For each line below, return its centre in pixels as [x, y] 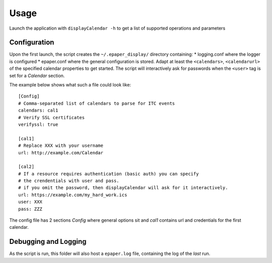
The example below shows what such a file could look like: [70, 85]
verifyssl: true [38, 124]
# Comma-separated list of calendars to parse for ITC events [97, 103]
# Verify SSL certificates [52, 117]
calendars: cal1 [38, 110]
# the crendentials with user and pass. [69, 181]
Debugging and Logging [48, 242]
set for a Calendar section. [37, 75]
